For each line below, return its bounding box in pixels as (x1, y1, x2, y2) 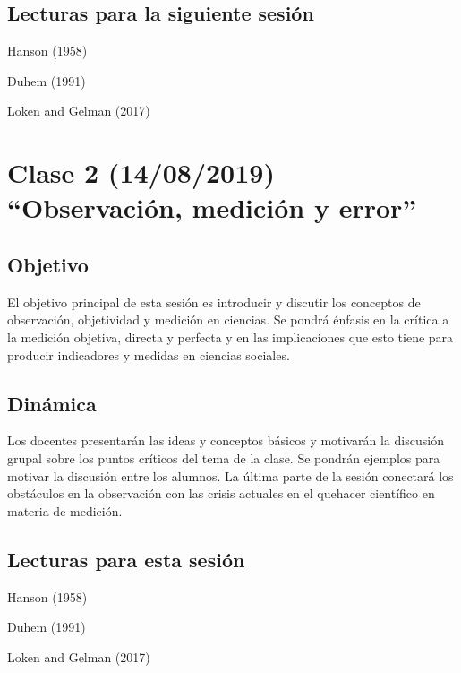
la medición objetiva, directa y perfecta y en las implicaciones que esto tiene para (7, 327, 454, 346)
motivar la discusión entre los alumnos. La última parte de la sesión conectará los (7, 466, 454, 485)
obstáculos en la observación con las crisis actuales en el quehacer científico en (7, 484, 435, 503)
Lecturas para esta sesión (7, 545, 245, 573)
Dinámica (7, 389, 97, 417)
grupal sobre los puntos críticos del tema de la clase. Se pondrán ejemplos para (7, 448, 440, 467)
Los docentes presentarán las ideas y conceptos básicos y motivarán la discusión (7, 431, 444, 450)
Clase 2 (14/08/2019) (7, 154, 275, 191)
